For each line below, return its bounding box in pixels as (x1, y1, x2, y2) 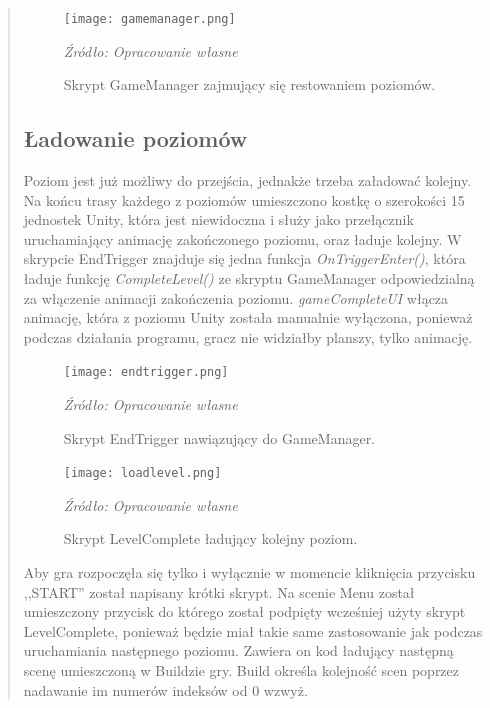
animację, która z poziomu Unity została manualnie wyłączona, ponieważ (23, 307, 473, 328)
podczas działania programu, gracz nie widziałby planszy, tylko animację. (23, 326, 473, 347)
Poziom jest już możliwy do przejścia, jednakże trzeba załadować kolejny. (23, 170, 472, 191)
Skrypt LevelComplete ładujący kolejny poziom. (63, 528, 358, 549)
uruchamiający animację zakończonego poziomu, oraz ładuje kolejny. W (23, 228, 462, 249)
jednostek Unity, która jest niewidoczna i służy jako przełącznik (23, 209, 414, 230)
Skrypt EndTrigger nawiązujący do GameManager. (63, 427, 376, 448)
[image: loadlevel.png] (63, 466, 222, 481)
